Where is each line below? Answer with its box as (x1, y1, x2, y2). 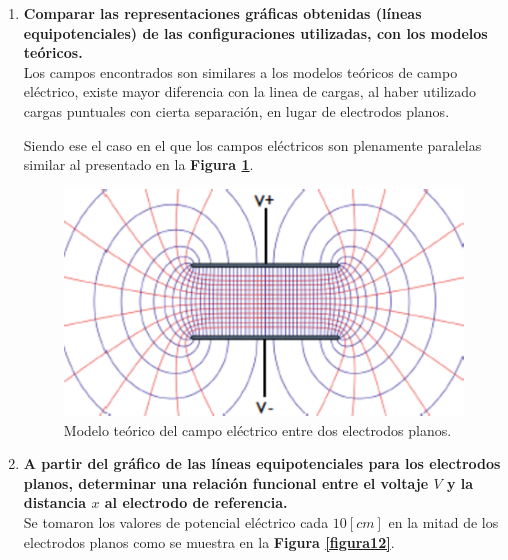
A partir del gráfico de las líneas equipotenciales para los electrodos (23, 453, 501, 474)
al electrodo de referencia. (104, 492, 288, 513)
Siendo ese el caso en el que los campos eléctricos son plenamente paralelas (23, 134, 482, 155)
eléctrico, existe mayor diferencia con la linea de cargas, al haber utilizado (23, 81, 477, 102)
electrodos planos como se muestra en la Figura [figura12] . (23, 531, 395, 552)
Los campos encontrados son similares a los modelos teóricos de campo (23, 61, 458, 82)
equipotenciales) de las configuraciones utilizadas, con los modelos (23, 22, 488, 43)
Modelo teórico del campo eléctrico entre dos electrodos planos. (63, 419, 452, 440)
